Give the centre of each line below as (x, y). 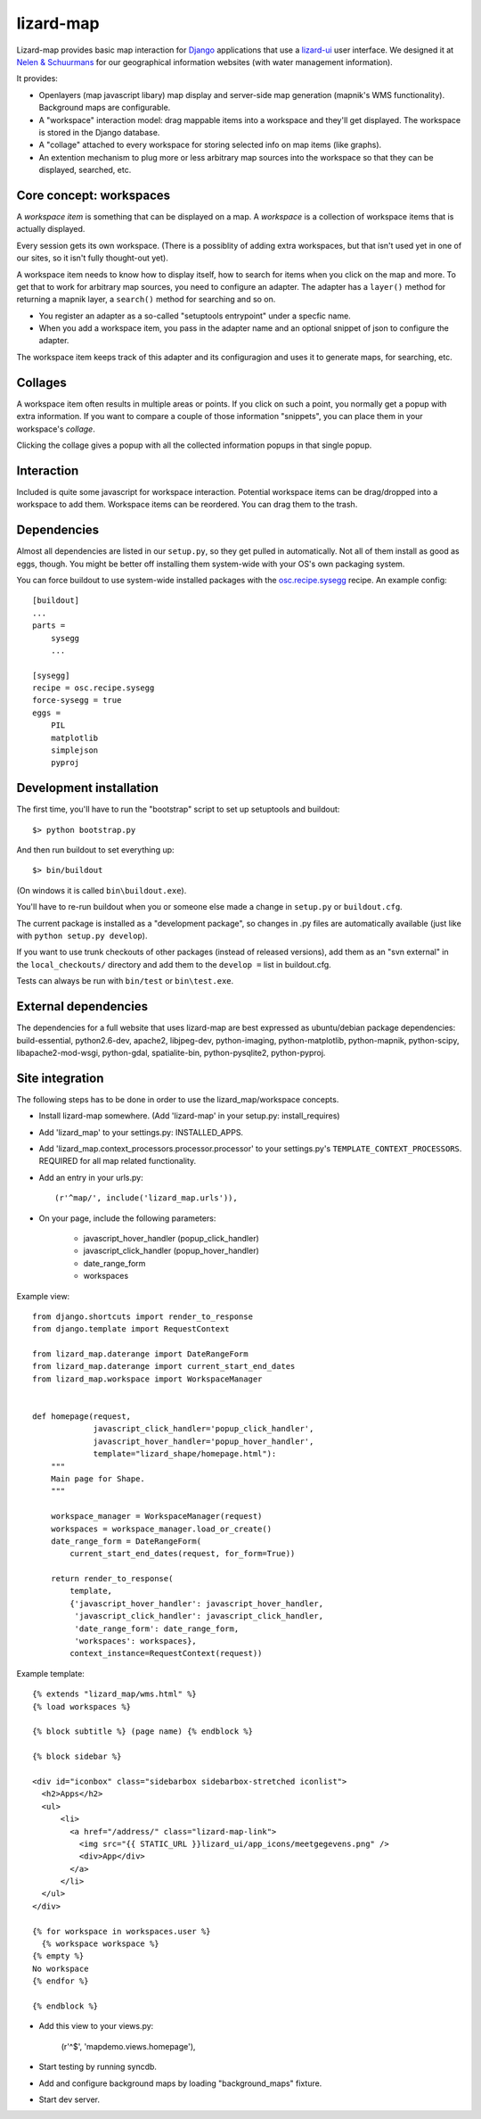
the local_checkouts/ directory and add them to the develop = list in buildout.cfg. (174, 964)
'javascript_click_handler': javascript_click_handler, (199, 1616)
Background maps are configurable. (105, 108)
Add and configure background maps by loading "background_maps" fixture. (180, 2083)
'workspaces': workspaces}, (136, 1641)
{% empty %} (58, 1956)
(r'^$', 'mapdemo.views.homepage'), (128, 2046)
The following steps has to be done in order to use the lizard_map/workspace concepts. (178, 1099)
